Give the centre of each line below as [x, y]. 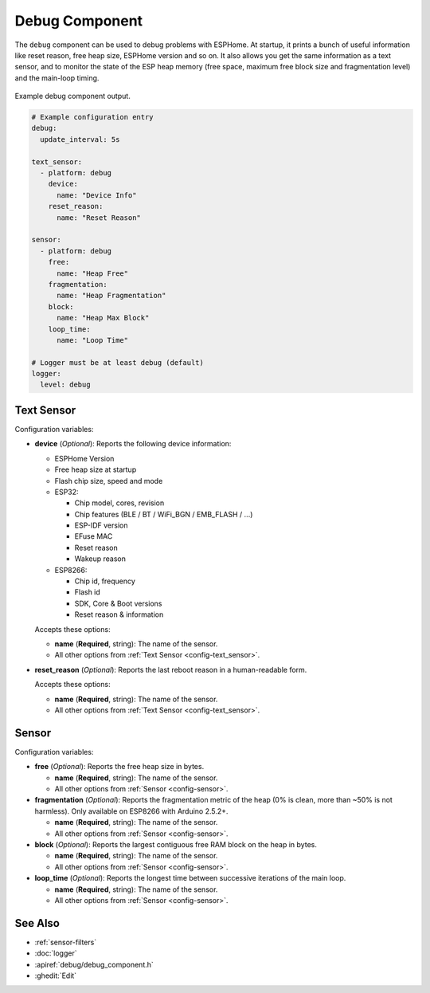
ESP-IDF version [101, 525]
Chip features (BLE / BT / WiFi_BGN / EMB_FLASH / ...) [164, 514]
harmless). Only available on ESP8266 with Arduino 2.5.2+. [131, 811]
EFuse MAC [94, 536]
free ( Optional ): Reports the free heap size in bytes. [119, 767]
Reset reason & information [119, 614]
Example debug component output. [72, 96]
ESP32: [66, 492]
